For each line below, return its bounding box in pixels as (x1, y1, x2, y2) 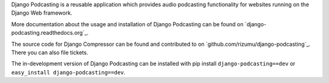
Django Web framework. (11, 9, 73, 16)
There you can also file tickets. (11, 49, 88, 56)
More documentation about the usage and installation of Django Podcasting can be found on (11, 20, 244, 27)
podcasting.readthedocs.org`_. (11, 29, 89, 37)
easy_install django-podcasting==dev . (11, 68, 126, 76)
